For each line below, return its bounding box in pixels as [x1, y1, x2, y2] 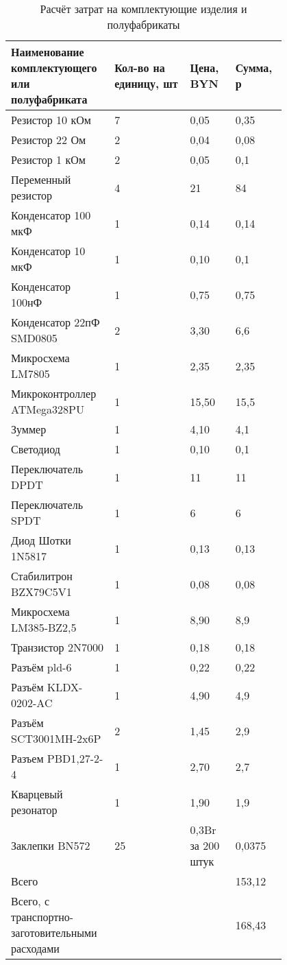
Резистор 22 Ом [11, 132, 86, 147]
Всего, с [11, 893, 50, 909]
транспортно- [11, 909, 74, 925]
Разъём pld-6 [11, 659, 72, 675]
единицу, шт [114, 75, 178, 91]
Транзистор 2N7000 [11, 639, 103, 655]
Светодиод [11, 441, 60, 457]
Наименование [11, 44, 84, 60]
